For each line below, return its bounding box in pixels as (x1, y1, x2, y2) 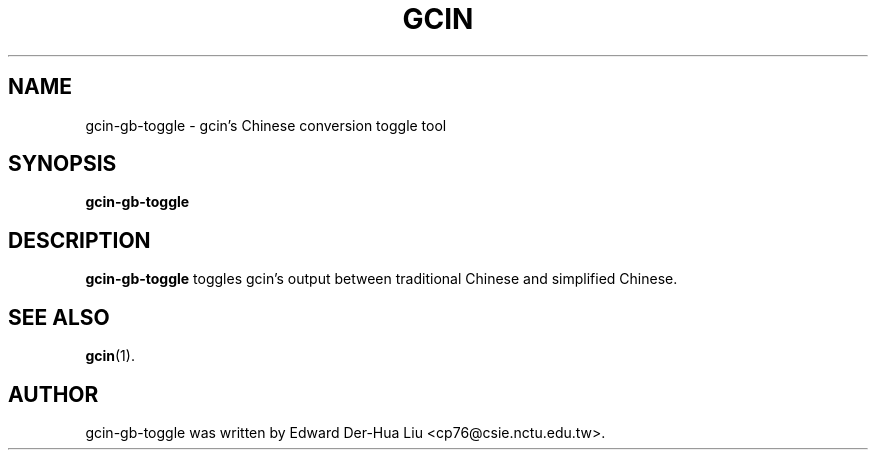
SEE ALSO (8, 304, 110, 330)
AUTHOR (8, 381, 99, 407)
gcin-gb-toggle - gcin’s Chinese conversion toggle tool (85, 116, 447, 134)
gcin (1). (85, 347, 135, 365)
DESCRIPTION (8, 227, 151, 253)
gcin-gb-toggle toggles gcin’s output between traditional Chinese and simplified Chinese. (85, 270, 678, 288)
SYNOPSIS (8, 151, 117, 177)
